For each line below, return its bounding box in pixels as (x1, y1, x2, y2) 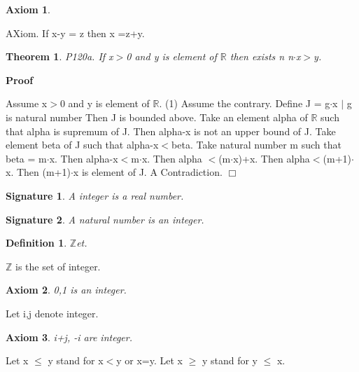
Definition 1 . (6, 235, 67, 250)
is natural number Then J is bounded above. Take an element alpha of (6, 109, 308, 124)
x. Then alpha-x (49, 151, 118, 165)
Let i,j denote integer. (6, 305, 99, 320)
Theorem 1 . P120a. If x (6, 49, 113, 64)
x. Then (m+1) (6, 165, 71, 179)
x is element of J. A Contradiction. (73, 165, 223, 179)
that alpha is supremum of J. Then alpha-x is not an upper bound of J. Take (6, 123, 336, 138)
